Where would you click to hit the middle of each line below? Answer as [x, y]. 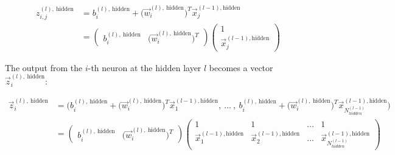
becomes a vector [241, 67]
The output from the [44, 67]
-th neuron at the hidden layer [145, 67]
